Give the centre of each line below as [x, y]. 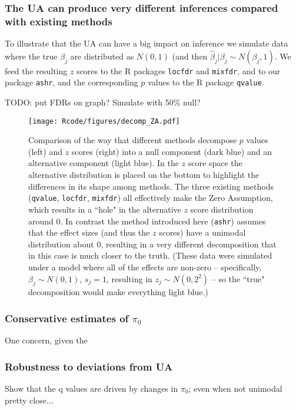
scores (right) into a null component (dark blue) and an [172, 151]
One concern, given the [46, 340]
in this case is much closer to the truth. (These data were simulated [150, 255]
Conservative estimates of [67, 318]
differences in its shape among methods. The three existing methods [151, 186]
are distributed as [102, 56]
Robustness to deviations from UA [89, 366]
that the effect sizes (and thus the [89, 232]
